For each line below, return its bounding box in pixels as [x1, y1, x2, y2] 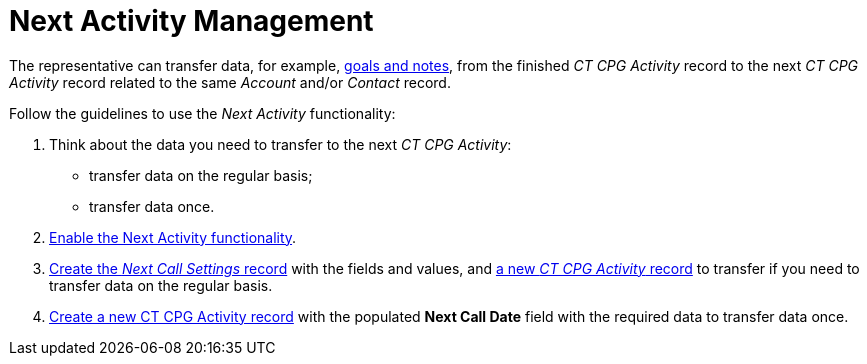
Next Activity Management [9, 4, 374, 38]
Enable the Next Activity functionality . [49, 228, 297, 246]
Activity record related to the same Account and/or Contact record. [9, 73, 451, 91]
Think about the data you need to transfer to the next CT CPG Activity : [49, 135, 512, 153]
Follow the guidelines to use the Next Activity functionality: [9, 104, 396, 122]
